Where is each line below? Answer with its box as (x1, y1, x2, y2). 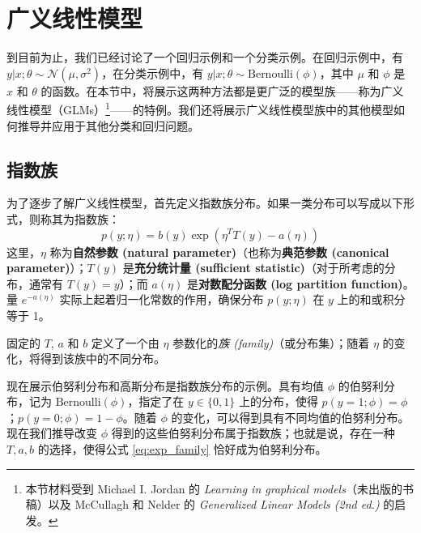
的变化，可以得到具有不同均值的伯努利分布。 (171, 408, 410, 425)
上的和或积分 (337, 291, 406, 308)
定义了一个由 (91, 334, 159, 351)
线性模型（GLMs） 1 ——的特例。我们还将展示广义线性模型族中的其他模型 (6, 99, 393, 117)
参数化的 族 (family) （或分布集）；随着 (172, 334, 370, 351)
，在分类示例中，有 (101, 64, 204, 81)
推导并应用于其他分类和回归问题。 (17, 117, 199, 134)
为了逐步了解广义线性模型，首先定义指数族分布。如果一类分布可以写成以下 (6, 194, 403, 211)
